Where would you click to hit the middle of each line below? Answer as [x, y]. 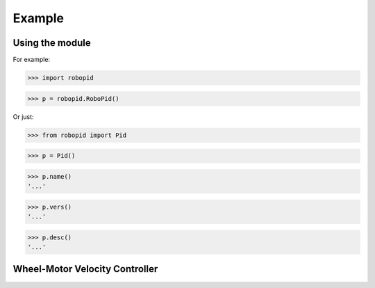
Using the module [52, 43]
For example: [32, 60]
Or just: [23, 117]
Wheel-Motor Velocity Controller [85, 269]
